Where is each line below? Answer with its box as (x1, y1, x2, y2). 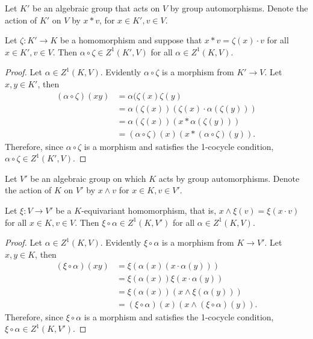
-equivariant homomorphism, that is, (81, 204, 217, 217)
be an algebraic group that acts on (32, 2, 160, 14)
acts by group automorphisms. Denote (158, 172, 300, 184)
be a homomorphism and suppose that (60, 34, 202, 46)
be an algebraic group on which (30, 172, 146, 184)
